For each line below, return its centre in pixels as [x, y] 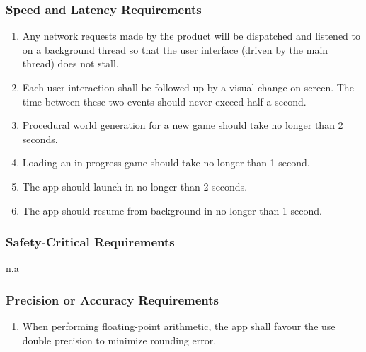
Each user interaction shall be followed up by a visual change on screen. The [188, 87]
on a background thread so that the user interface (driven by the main [175, 49]
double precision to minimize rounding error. [119, 340]
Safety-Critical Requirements [90, 242]
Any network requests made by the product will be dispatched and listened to [191, 36]
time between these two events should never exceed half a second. [164, 101]
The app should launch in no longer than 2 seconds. [135, 186]
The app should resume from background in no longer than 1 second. [172, 210]
